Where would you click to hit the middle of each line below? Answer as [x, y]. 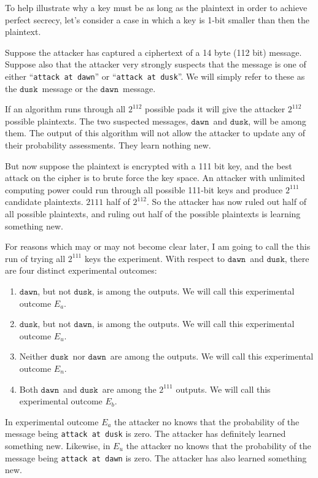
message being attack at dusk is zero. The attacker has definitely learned [145, 434]
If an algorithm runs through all [65, 109]
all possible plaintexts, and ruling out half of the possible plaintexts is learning [153, 213]
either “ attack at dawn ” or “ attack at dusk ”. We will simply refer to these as [155, 76]
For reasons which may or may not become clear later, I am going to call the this [158, 246]
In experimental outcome [52, 421]
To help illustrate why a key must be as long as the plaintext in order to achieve [156, 7]
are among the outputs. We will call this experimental [212, 356]
